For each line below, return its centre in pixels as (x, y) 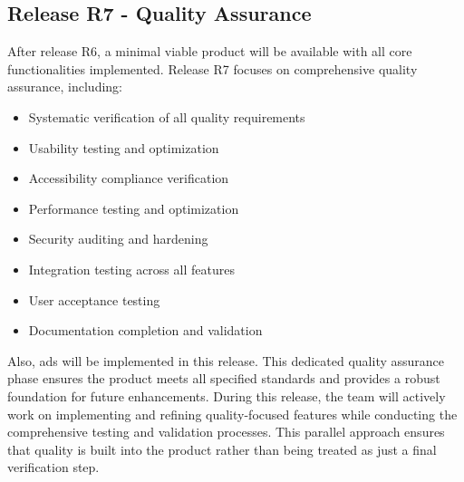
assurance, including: (65, 87)
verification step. (53, 467)
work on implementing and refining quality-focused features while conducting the (232, 414)
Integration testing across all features (131, 269)
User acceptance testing (94, 299)
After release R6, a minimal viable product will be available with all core (210, 51)
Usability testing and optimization (124, 147)
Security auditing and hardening (118, 239)
